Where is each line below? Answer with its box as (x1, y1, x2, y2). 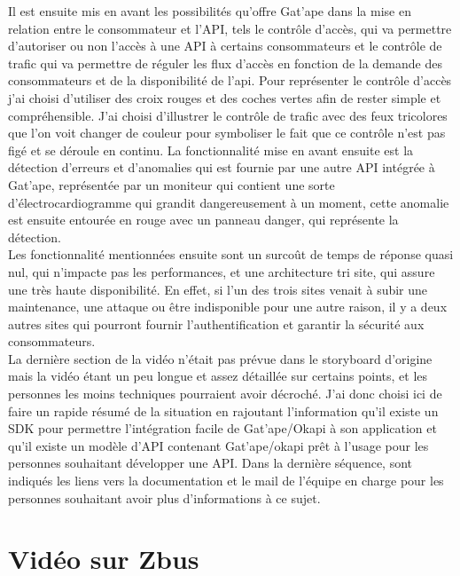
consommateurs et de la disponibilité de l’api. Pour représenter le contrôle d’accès (8, 71, 452, 90)
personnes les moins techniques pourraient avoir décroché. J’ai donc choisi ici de (8, 384, 442, 403)
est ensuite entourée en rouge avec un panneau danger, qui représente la (8, 210, 399, 229)
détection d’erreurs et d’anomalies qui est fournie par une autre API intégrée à (8, 158, 435, 177)
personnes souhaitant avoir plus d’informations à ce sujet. (8, 488, 321, 507)
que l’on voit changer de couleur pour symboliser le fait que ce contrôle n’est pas (8, 123, 446, 142)
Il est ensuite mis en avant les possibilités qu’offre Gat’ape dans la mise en (8, 2, 411, 20)
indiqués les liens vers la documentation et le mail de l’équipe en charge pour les (8, 471, 444, 490)
